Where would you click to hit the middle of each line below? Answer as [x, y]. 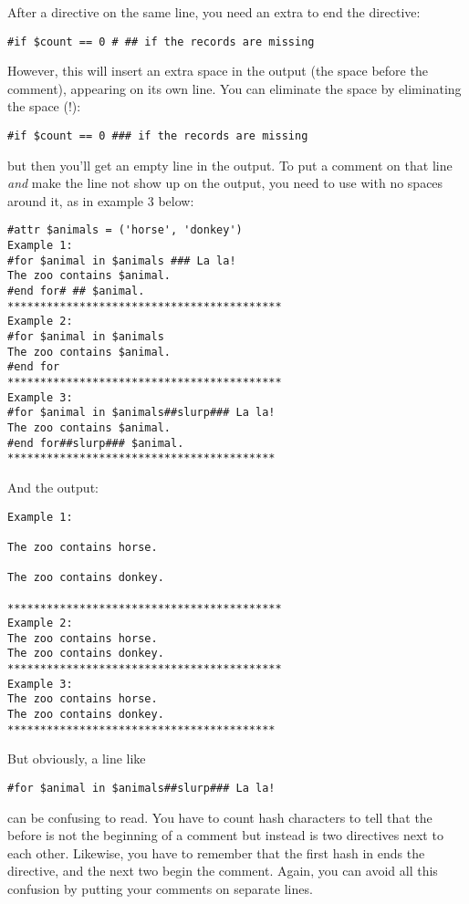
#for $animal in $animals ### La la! [122, 260]
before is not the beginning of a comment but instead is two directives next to [225, 835]
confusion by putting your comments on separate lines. [160, 889]
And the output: [53, 487]
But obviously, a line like [77, 759]
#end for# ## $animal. [76, 291]
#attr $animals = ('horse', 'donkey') [125, 230]
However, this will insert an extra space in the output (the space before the [218, 71]
